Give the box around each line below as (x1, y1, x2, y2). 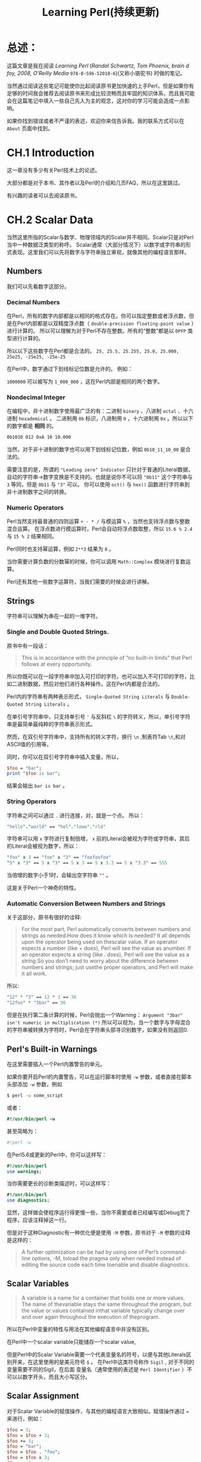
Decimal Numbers (7, 298, 60, 306)
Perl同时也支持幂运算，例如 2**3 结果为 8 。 (7, 545, 115, 552)
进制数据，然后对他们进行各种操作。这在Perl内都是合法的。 (17, 680, 163, 687)
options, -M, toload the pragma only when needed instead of (31, 1255, 181, 1262)
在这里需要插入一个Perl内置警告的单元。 (7, 1061, 106, 1068)
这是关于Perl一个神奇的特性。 (7, 884, 79, 892)
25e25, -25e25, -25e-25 (7, 354, 66, 360)
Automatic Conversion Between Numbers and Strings (7, 900, 166, 908)
